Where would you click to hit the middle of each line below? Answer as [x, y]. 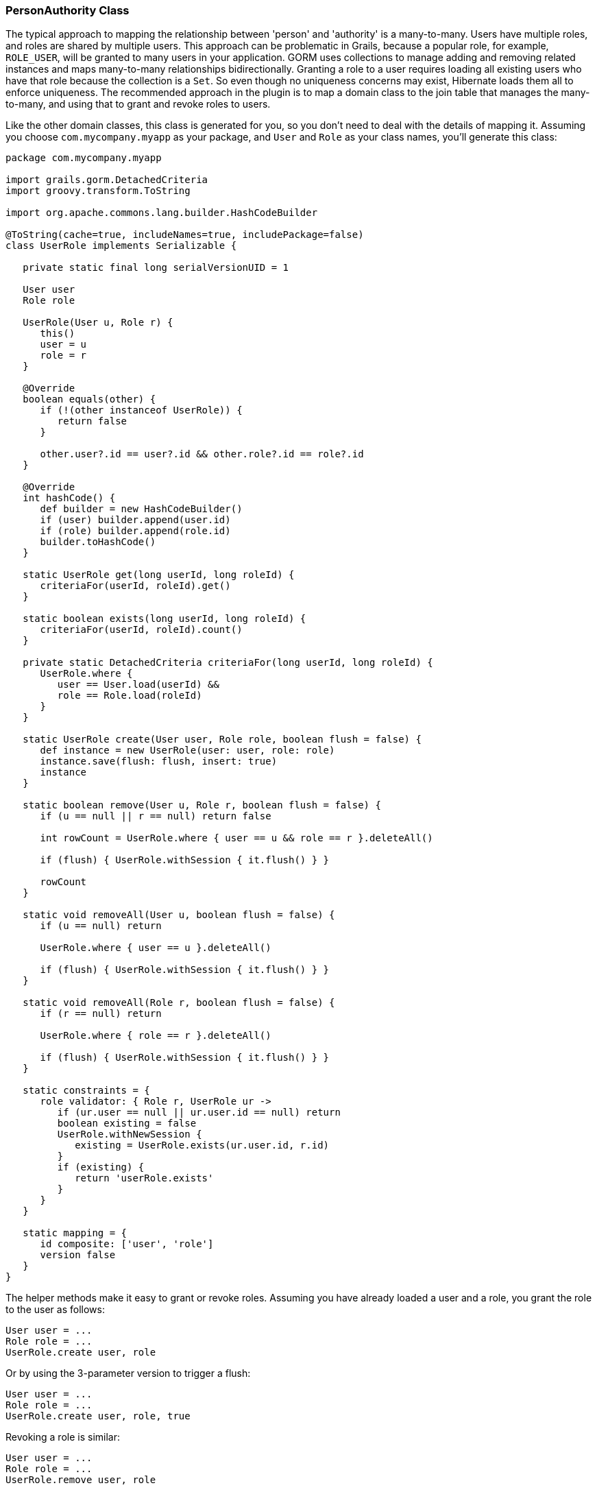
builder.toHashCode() [98, 542]
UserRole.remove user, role [81, 1480]
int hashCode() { [69, 498]
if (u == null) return [101, 926]
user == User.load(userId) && [138, 685]
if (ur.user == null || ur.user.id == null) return [199, 1113]
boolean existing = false [127, 1123]
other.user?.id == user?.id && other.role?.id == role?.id [202, 454]
